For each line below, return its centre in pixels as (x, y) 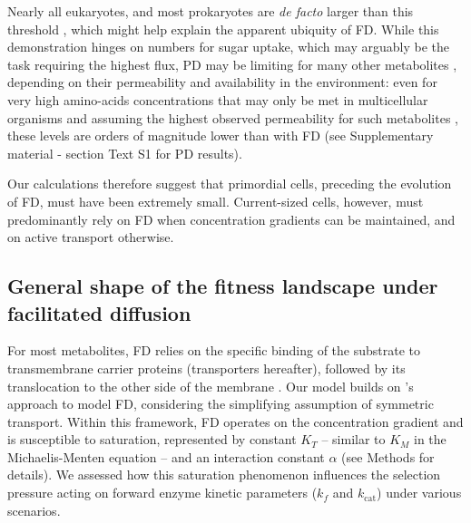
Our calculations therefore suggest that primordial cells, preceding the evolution (230, 184)
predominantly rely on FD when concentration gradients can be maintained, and (231, 219)
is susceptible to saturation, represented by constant (152, 439)
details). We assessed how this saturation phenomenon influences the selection (224, 475)
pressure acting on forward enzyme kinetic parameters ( (162, 493)
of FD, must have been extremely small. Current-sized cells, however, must (216, 201)
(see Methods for (388, 456)
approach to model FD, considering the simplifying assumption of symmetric (221, 404)
